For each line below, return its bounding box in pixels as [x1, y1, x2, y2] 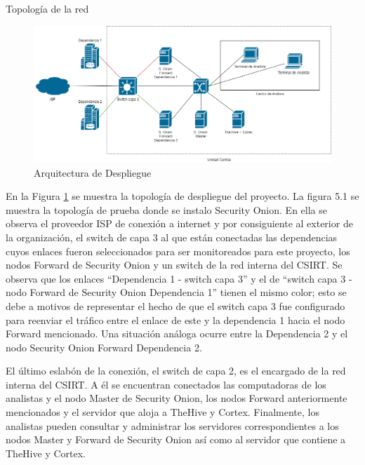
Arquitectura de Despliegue [34, 165, 152, 180]
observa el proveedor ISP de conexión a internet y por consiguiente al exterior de [6, 216, 353, 231]
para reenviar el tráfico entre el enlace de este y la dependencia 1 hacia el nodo [6, 312, 345, 327]
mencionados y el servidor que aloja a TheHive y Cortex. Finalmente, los [6, 405, 319, 419]
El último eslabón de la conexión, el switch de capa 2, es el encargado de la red [6, 363, 346, 378]
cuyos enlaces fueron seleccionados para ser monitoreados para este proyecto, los [6, 243, 350, 258]
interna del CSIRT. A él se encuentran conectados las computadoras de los [6, 377, 326, 391]
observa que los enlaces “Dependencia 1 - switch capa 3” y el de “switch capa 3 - [6, 271, 352, 285]
